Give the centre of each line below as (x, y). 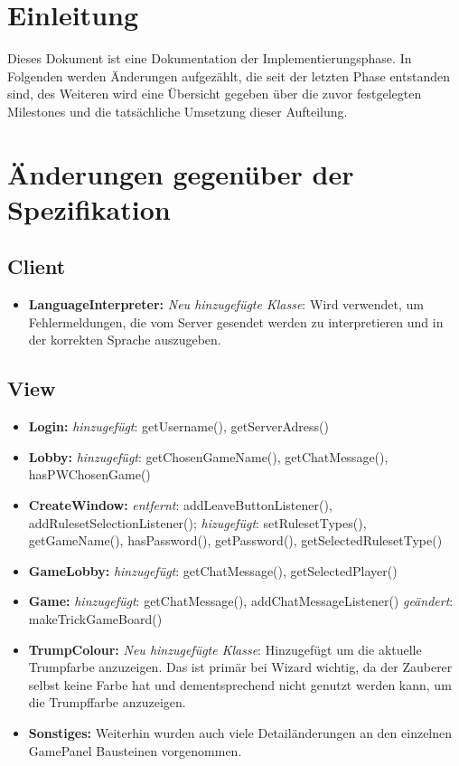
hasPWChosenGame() (89, 474)
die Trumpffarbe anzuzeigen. (107, 702)
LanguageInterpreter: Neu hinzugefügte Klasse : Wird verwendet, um (226, 304)
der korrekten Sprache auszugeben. (125, 340)
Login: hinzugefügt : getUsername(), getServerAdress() (178, 426)
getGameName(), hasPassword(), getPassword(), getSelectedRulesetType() (235, 540)
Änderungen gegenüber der (181, 173)
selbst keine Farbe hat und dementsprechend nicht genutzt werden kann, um (240, 684)
